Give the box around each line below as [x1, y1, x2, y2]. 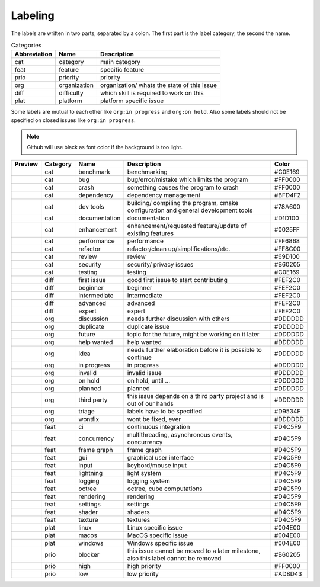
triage [78, 407, 95, 415]
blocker [78, 550, 100, 559]
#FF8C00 [274, 245, 301, 253]
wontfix [78, 415, 100, 423]
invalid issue [127, 368, 162, 377]
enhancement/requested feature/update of [127, 222, 247, 230]
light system [127, 469, 161, 477]
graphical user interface [127, 453, 194, 461]
